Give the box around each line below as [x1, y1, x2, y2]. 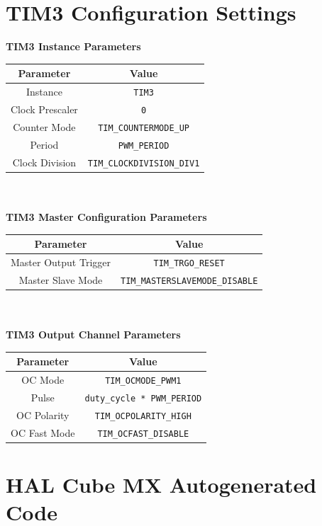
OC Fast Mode [11, 425, 75, 440]
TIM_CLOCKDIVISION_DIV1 [87, 158, 200, 168]
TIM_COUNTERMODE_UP [98, 122, 190, 133]
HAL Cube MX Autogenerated [6, 470, 317, 499]
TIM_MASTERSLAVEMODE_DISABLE [121, 275, 258, 286]
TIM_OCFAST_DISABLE [97, 428, 189, 439]
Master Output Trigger [11, 255, 111, 269]
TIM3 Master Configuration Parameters [6, 210, 207, 224]
